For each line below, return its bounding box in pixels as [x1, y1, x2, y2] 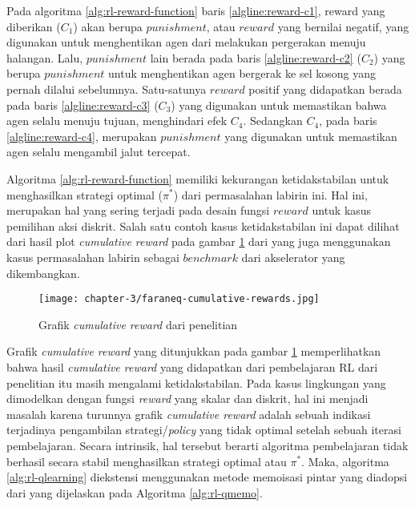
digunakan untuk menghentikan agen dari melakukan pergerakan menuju [6, 34, 366, 50]
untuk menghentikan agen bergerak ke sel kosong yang [108, 65, 376, 82]
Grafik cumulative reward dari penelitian [38, 316, 238, 332]
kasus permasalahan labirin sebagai [6, 248, 179, 265]
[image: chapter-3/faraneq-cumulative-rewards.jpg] [38, 293, 320, 305]
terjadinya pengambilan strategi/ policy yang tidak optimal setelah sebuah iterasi [6, 421, 401, 438]
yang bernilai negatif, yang [277, 18, 409, 34]
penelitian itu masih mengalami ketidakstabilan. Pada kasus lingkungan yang [6, 374, 386, 391]
